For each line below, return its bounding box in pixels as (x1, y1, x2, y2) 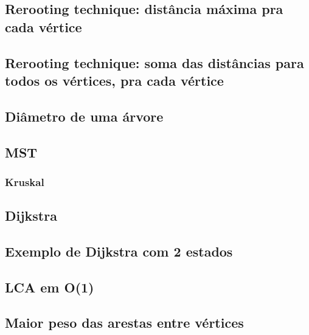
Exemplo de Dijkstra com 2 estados (5, 241, 233, 260)
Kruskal (5, 174, 44, 189)
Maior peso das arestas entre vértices (5, 313, 244, 332)
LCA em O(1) (5, 277, 94, 296)
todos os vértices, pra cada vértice (5, 71, 224, 89)
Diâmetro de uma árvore (5, 106, 164, 125)
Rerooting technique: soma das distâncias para (5, 53, 304, 72)
